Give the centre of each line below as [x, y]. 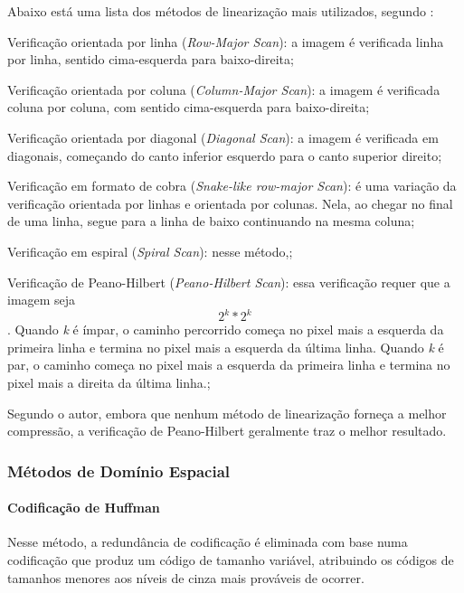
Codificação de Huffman [84, 508]
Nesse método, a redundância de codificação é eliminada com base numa [208, 542]
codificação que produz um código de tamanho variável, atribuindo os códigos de [231, 560]
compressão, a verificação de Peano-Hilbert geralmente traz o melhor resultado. [227, 431]
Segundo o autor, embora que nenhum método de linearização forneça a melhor [227, 413]
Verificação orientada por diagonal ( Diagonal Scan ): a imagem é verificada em [223, 137]
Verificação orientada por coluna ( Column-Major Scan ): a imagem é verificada [224, 89]
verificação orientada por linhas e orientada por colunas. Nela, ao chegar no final [230, 203]
